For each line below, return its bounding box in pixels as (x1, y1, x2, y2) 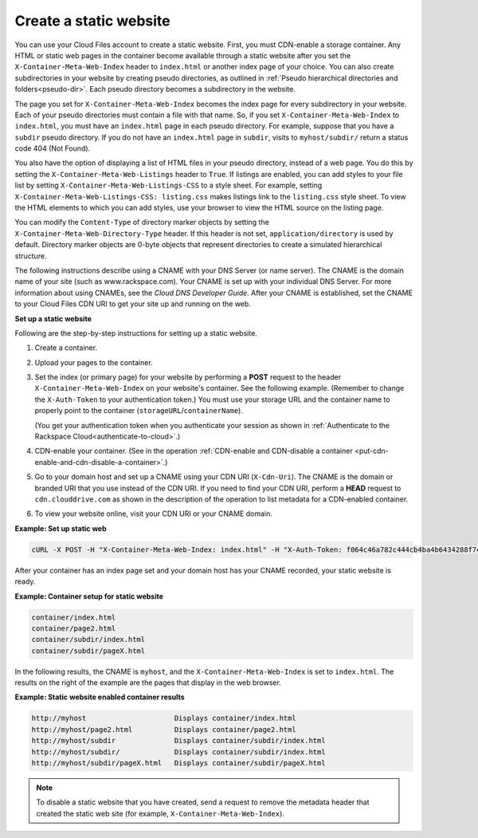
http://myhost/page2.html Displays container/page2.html (31, 725, 296, 734)
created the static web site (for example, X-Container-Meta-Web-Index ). (36, 808, 284, 818)
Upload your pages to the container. (34, 357, 153, 367)
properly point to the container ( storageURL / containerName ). (34, 406, 243, 415)
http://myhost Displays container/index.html (31, 714, 296, 723)
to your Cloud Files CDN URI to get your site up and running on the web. (14, 299, 251, 309)
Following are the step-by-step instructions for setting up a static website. (14, 328, 258, 338)
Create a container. (34, 343, 98, 352)
